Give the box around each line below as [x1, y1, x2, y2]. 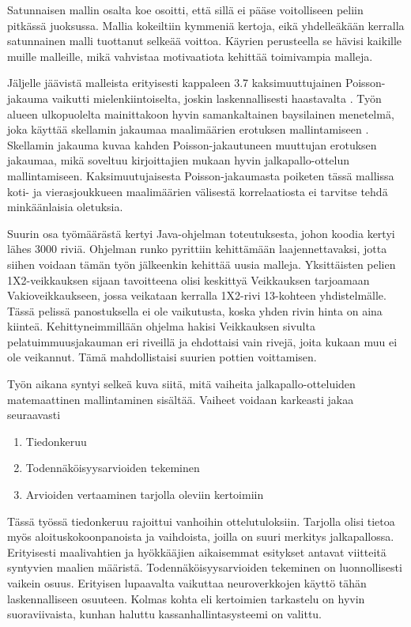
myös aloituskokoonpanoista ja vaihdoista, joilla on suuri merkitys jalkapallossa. [7, 528, 394, 545]
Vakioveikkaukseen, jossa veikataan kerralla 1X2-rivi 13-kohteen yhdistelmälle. [7, 287, 386, 304]
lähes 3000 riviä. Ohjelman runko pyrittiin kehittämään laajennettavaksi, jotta [7, 240, 387, 257]
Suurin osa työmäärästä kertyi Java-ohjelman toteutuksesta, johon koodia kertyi [7, 225, 395, 241]
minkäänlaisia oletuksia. [7, 198, 123, 215]
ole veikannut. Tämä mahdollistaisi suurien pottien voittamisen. [7, 349, 317, 365]
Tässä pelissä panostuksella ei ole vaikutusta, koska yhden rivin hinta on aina [7, 302, 383, 319]
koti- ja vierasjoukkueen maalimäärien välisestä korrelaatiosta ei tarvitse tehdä [7, 183, 388, 199]
